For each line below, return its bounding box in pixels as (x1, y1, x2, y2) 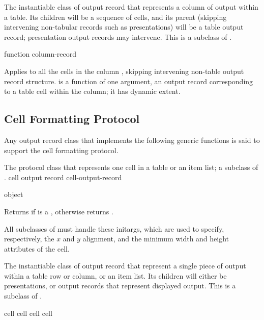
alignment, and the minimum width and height (82, 233, 229, 244)
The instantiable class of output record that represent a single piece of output (4, 260, 246, 271)
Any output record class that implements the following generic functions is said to (4, 134, 260, 145)
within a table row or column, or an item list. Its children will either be (4, 270, 227, 281)
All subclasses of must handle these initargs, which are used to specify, (4, 223, 224, 234)
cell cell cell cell (4, 307, 52, 318)
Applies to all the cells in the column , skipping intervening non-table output (4, 65, 244, 76)
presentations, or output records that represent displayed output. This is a (4, 280, 236, 291)
